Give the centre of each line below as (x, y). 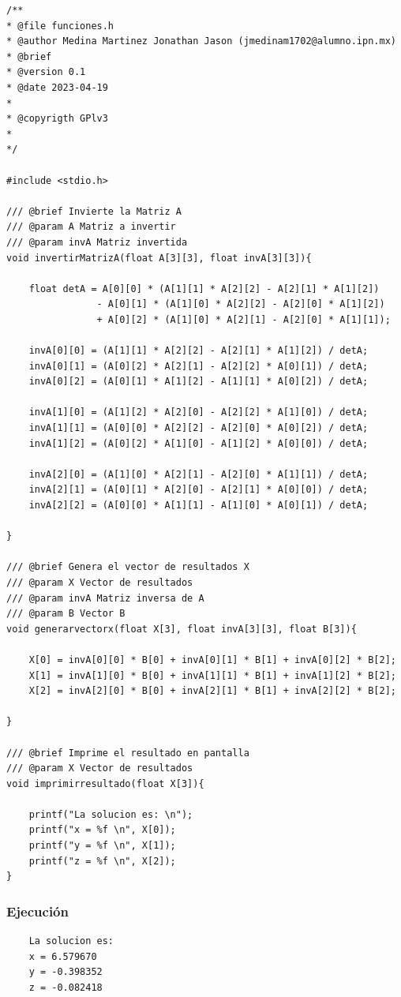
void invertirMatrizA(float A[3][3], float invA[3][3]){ (159, 258)
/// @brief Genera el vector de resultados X (128, 567)
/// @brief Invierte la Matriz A (94, 211)
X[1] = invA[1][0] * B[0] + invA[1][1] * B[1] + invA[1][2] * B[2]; (212, 675)
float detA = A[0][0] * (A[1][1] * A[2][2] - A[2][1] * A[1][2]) (204, 289)
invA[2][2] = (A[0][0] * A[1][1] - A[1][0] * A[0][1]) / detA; (199, 505)
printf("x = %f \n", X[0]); (102, 830)
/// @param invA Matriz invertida (97, 242)
